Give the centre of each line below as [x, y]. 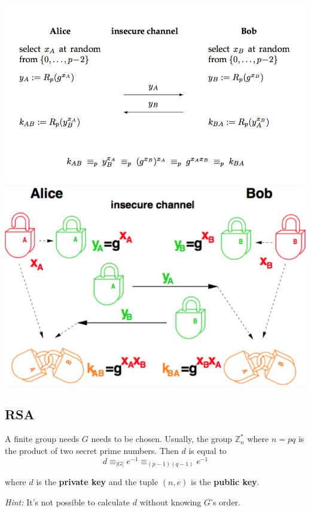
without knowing [170, 502]
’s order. [225, 502]
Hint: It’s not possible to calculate [68, 502]
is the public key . [225, 482]
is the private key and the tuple [97, 482]
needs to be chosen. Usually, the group [162, 439]
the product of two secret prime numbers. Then [92, 451]
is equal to [208, 451]
